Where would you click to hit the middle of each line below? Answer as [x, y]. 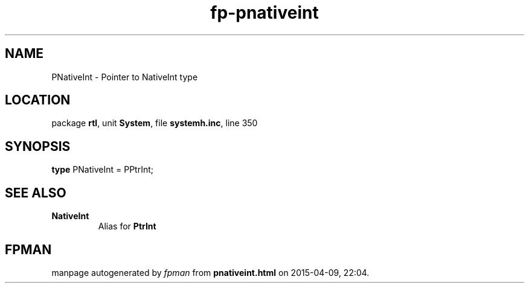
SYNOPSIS [38, 146]
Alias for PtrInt [127, 226]
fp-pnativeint [264, 13]
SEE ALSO [36, 193]
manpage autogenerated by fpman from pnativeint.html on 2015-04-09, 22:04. [210, 272]
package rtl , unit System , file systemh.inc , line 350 [155, 123]
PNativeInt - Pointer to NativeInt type [125, 77]
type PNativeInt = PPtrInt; [102, 170]
